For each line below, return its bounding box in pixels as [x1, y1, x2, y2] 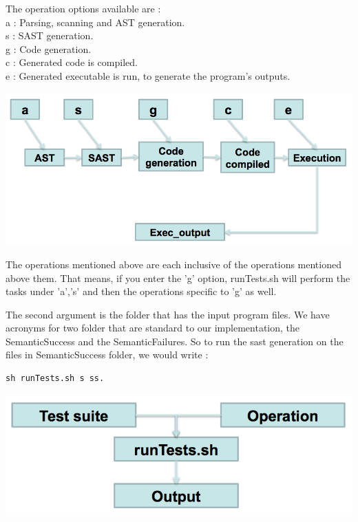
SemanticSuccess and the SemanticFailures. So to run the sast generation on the [6, 334, 344, 348]
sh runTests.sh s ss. [6, 373, 105, 384]
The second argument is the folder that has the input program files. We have [6, 307, 330, 321]
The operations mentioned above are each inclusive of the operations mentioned [6, 257, 341, 271]
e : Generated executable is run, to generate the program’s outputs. [6, 68, 291, 83]
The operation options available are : [6, 1, 161, 15]
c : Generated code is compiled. [6, 55, 138, 69]
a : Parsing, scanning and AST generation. [6, 14, 185, 29]
